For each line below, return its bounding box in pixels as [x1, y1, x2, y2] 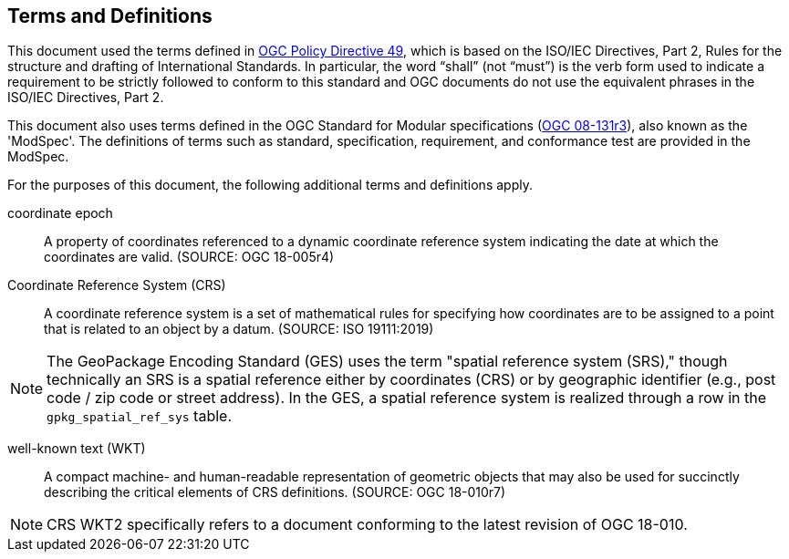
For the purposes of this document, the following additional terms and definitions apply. [7, 177, 533, 193]
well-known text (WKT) [7, 440, 146, 457]
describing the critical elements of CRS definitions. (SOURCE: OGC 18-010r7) [44, 484, 506, 501]
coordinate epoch [7, 205, 113, 222]
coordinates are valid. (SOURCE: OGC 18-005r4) [44, 249, 335, 265]
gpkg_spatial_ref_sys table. [47, 407, 233, 426]
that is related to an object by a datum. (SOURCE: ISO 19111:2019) [44, 321, 434, 337]
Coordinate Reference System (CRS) [7, 277, 226, 294]
